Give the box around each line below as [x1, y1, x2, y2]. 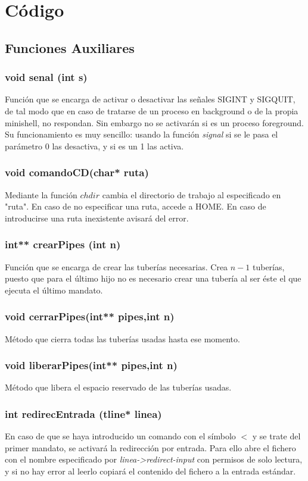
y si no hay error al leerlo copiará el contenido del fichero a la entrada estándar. [5, 464, 296, 477]
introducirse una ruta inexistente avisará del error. [5, 211, 189, 224]
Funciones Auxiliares [5, 38, 135, 57]
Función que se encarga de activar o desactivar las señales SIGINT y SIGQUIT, [5, 93, 295, 105]
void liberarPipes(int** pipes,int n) [5, 358, 178, 373]
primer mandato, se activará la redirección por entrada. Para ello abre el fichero [5, 441, 296, 454]
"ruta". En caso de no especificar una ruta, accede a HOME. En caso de [5, 200, 266, 213]
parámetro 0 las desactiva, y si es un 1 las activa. [5, 139, 184, 152]
